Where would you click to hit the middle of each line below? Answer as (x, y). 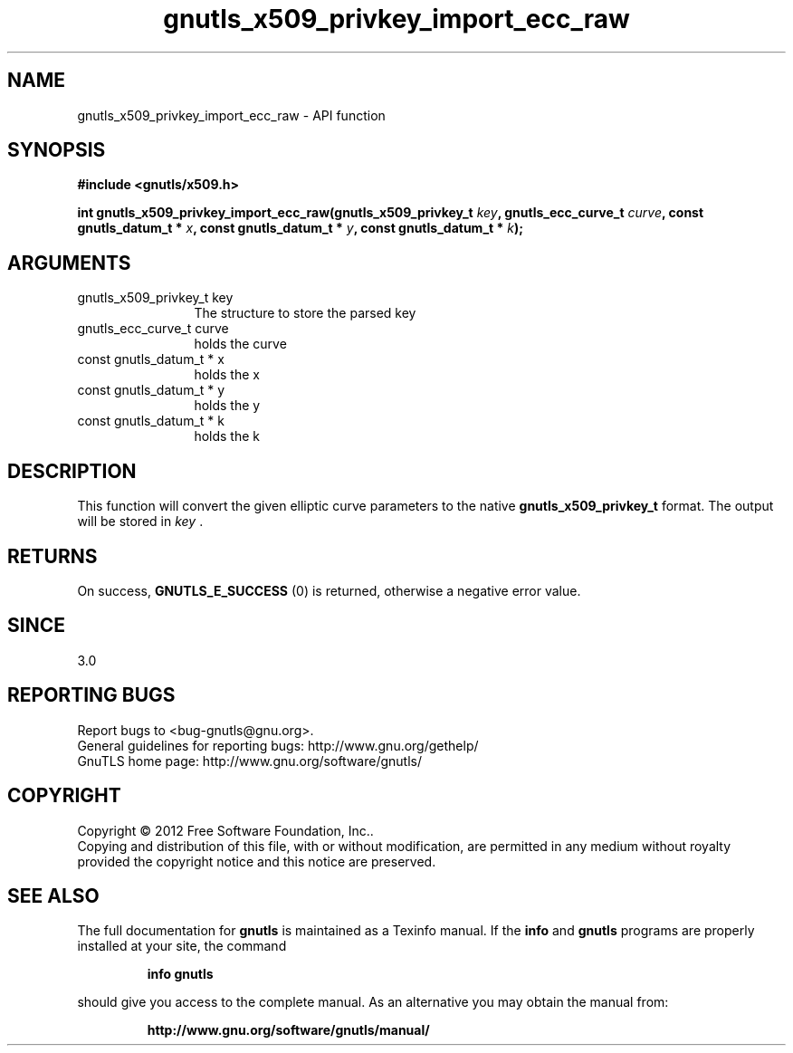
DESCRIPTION (72, 471)
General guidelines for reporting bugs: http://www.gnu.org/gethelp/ (278, 745)
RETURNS (53, 556)
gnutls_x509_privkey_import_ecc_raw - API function (231, 115)
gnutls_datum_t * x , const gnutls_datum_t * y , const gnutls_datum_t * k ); (301, 228)
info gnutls (180, 974)
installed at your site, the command (182, 946)
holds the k (227, 436)
